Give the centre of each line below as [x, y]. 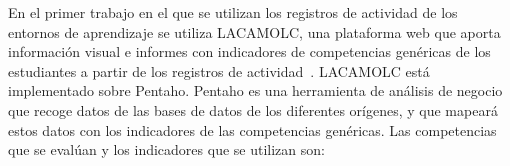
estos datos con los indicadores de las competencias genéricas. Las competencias [252, 129]
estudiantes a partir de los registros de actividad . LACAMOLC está [219, 70]
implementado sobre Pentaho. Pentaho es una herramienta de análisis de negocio [255, 90]
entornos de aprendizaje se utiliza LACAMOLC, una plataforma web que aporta [254, 31]
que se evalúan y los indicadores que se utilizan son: [166, 149]
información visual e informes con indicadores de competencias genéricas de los [249, 51]
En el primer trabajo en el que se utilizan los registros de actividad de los [233, 12]
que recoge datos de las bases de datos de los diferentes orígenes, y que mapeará [253, 109]
